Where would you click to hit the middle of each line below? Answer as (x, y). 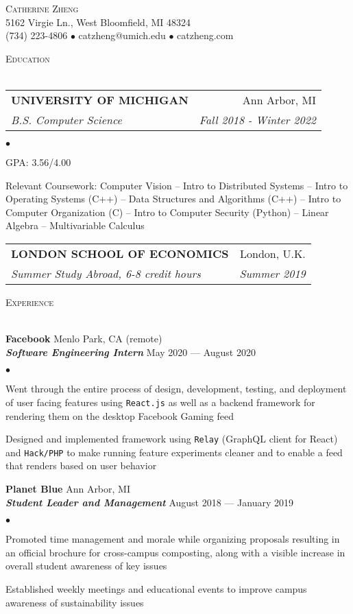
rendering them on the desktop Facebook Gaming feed (120, 415)
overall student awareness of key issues (86, 566)
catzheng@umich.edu (122, 35)
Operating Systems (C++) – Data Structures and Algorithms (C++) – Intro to (173, 199)
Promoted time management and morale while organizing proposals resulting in (173, 539)
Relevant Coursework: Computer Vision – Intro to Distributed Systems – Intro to (177, 185)
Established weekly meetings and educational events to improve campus (156, 589)
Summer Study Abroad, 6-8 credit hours (106, 273)
